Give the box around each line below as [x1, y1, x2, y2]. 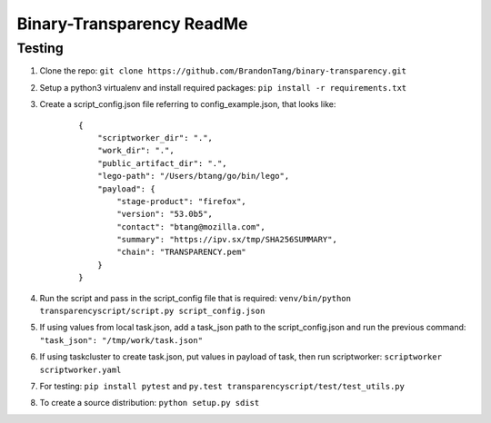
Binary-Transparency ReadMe [16, 14, 248, 34]
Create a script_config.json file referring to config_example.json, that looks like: [39, 99, 336, 110]
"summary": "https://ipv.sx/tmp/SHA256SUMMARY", [116, 234, 338, 245]
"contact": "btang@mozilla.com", [116, 221, 266, 231]
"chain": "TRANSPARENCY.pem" [116, 247, 247, 258]
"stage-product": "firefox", [116, 196, 247, 206]
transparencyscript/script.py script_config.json [39, 306, 266, 317]
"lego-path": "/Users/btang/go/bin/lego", [96, 171, 290, 182]
